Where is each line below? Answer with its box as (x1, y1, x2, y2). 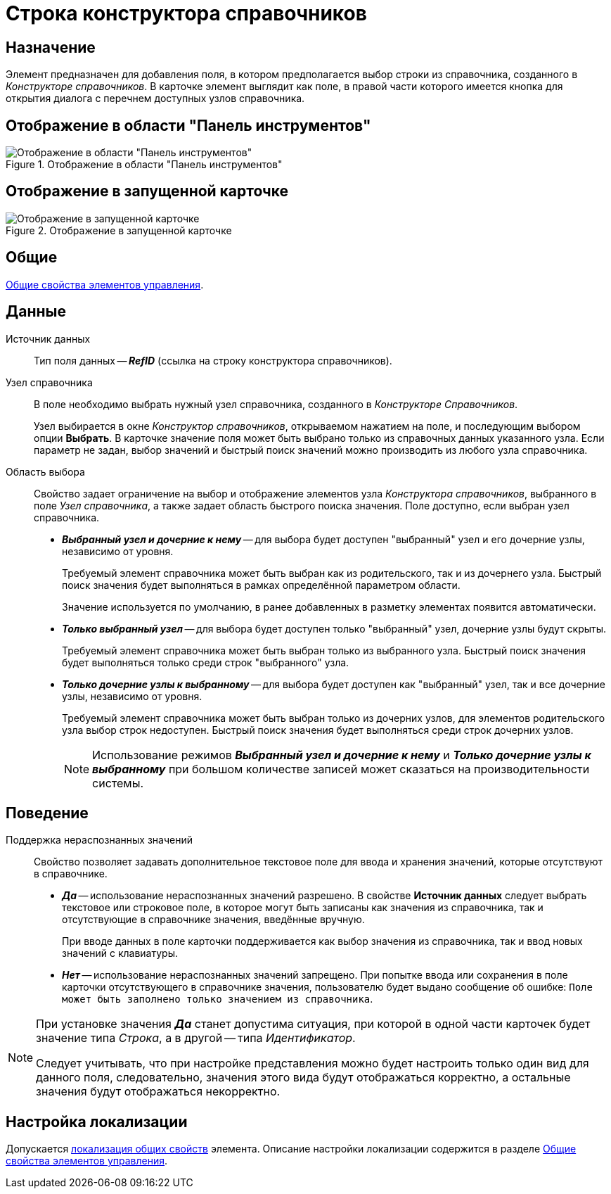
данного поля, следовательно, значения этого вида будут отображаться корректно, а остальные (36, 1070, 571, 1085)
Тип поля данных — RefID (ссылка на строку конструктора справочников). (34, 354, 392, 367)
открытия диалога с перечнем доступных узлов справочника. (6, 92, 305, 105)
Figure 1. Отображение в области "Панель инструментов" (6, 158, 283, 171)
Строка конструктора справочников (6, 1, 367, 25)
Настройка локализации (6, 1112, 188, 1131)
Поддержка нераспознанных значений (6, 834, 193, 846)
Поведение (6, 804, 89, 822)
